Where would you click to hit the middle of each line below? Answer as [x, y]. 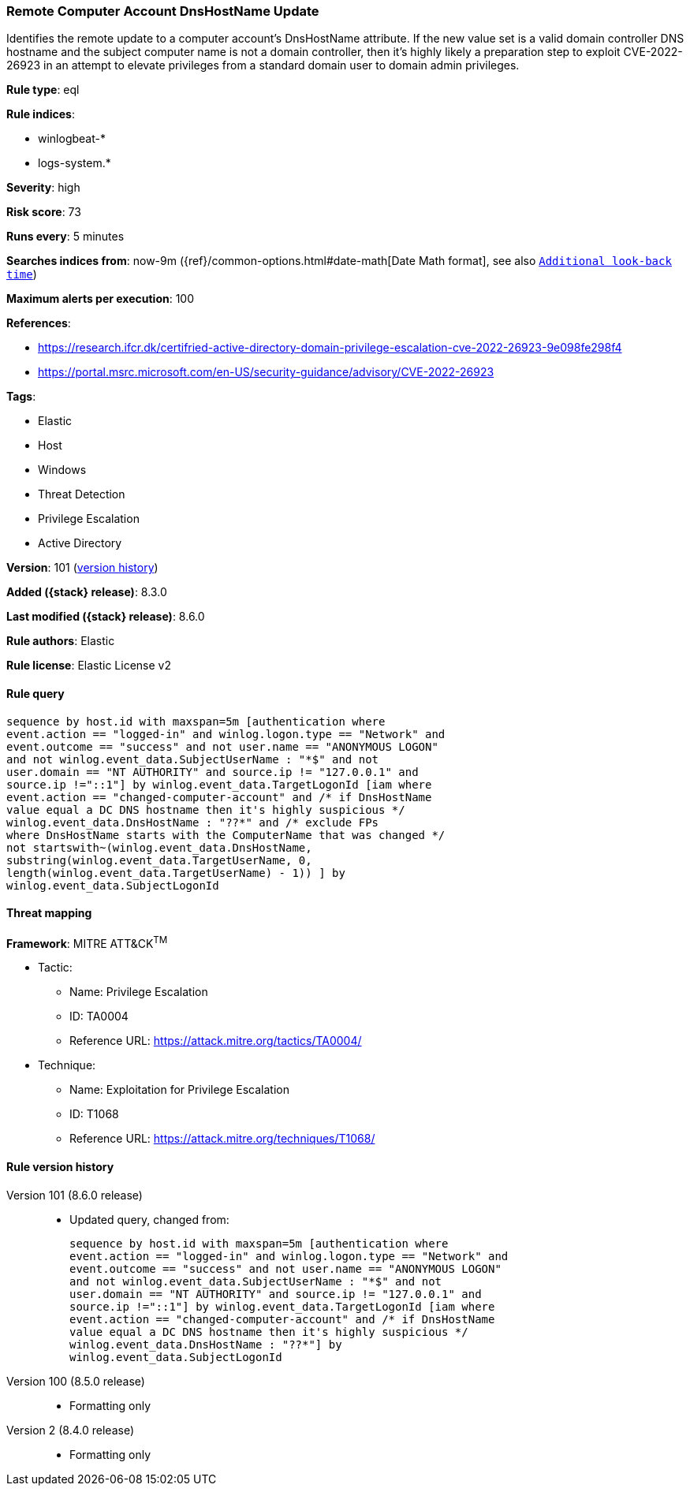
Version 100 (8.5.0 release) [76, 1381]
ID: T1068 [94, 1114]
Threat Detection [82, 494]
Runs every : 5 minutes [65, 237]
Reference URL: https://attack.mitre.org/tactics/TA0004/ [216, 1041]
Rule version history [60, 1167]
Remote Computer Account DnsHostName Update [163, 11]
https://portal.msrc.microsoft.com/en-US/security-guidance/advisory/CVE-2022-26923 [266, 372]
